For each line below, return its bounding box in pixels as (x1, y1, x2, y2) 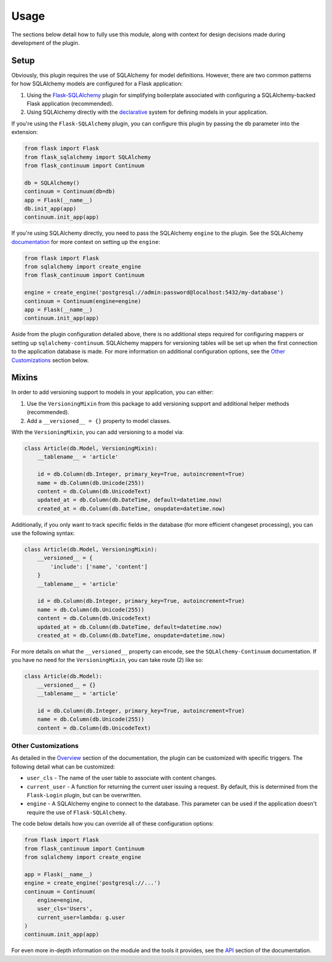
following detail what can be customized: (11, 763, 116, 770)
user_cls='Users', (37, 905, 93, 912)
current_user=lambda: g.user (37, 913, 125, 921)
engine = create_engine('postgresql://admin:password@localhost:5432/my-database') (24, 289, 284, 296)
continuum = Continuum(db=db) (24, 188, 116, 195)
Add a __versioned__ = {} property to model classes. (26, 417, 172, 424)
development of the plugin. (11, 39, 80, 46)
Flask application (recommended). (26, 100, 114, 108)
